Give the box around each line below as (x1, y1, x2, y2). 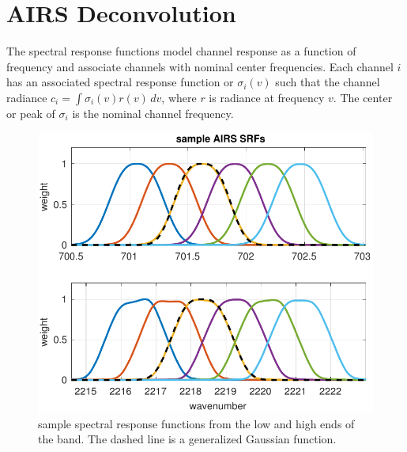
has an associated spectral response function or (6, 74, 234, 90)
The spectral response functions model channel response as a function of (6, 43, 356, 59)
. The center (333, 89, 393, 105)
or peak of (6, 104, 55, 121)
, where (161, 89, 197, 105)
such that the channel (275, 74, 380, 90)
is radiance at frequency (209, 89, 325, 105)
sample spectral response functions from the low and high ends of (38, 415, 355, 431)
